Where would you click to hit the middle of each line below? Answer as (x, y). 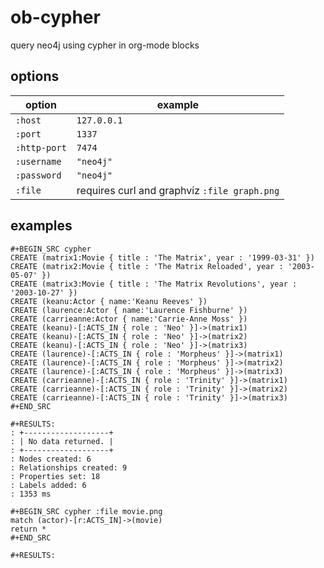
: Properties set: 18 (55, 476)
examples (41, 226)
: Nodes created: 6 (51, 459)
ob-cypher (55, 17)
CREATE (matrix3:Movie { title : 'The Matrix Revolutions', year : (154, 284)
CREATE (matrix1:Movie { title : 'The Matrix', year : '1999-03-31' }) (162, 257)
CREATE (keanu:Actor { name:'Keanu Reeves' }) (109, 301)
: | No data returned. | (62, 441)
